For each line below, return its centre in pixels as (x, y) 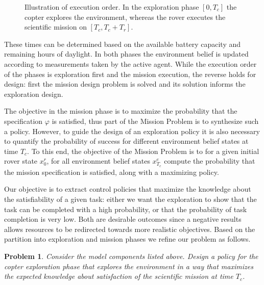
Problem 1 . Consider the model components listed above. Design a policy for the (131, 256)
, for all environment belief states (98, 161)
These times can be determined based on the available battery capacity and (123, 44)
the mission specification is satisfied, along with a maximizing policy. (112, 172)
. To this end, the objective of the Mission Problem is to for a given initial (143, 151)
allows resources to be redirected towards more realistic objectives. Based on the (130, 229)
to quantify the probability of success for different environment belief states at (126, 141)
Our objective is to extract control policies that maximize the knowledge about (128, 189)
